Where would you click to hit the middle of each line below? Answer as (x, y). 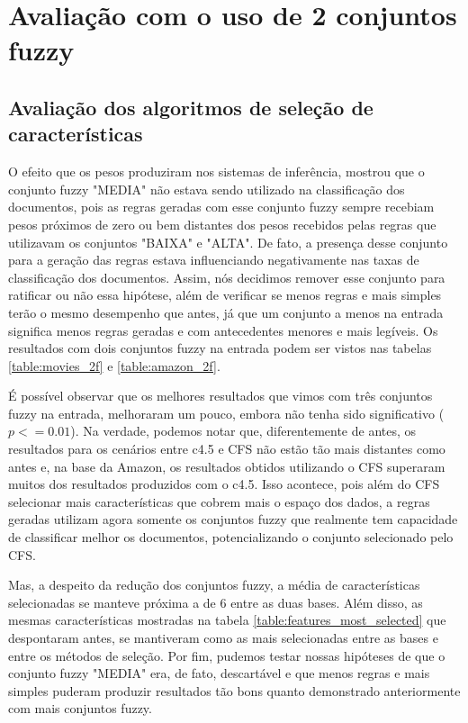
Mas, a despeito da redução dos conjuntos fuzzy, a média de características (214, 585)
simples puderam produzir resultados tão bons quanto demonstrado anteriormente (234, 690)
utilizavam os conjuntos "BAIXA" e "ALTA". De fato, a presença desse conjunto (228, 242)
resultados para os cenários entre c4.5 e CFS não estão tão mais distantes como (227, 449)
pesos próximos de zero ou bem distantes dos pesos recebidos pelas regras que (222, 224)
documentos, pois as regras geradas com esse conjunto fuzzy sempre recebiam (221, 207)
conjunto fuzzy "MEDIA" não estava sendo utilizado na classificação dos (207, 189)
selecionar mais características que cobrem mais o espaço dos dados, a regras (219, 501)
